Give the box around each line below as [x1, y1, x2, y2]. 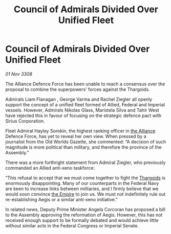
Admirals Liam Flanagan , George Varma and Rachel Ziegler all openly [5, 96, 153, 102]
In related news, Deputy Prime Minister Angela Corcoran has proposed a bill [5, 206, 165, 213]
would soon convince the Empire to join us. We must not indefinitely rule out [5, 191, 166, 197]
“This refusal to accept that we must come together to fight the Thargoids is [5, 175, 165, 181]
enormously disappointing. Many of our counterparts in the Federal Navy [5, 180, 159, 186]
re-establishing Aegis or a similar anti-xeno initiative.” [5, 196, 118, 202]
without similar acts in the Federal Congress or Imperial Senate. [5, 222, 139, 228]
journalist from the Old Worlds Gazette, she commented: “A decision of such [5, 138, 166, 145]
